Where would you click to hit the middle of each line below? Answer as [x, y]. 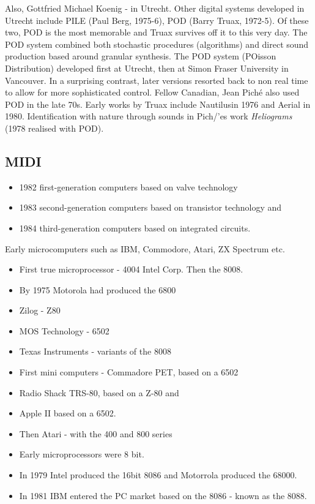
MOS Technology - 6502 [64, 330]
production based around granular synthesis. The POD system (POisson [141, 56]
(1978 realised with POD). [54, 128]
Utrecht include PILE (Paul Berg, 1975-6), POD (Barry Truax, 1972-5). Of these [157, 20]
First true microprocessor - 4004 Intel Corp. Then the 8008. [131, 269]
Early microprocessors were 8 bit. [82, 454]
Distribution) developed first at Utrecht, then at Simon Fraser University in [147, 68]
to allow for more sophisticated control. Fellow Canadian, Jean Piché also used [152, 92]
